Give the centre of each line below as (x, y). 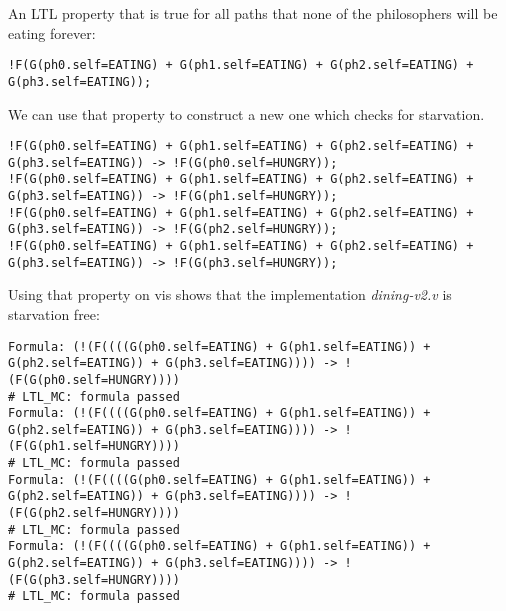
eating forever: (52, 32)
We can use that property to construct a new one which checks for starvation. (246, 113)
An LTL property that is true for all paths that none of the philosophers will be (253, 13)
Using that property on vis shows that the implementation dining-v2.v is (230, 294)
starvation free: (54, 313)
